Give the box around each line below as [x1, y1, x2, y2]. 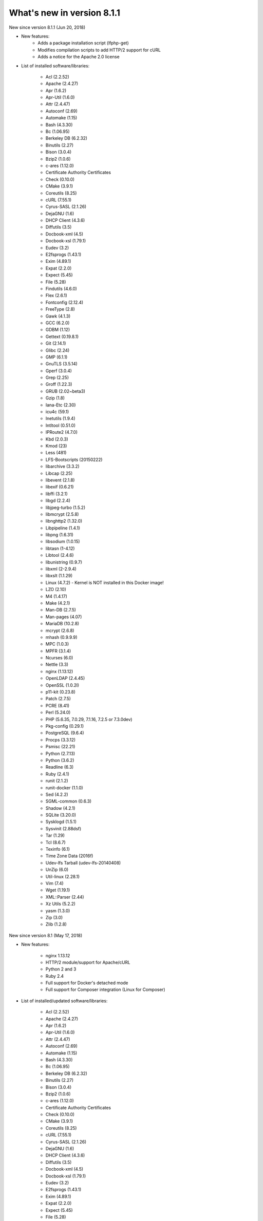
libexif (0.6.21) [45, 484, 74, 490]
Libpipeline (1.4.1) [45, 525, 80, 531]
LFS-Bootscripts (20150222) [45, 457, 103, 463]
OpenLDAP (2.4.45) [45, 675, 85, 681]
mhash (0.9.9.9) [45, 634, 77, 640]
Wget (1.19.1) [45, 887, 70, 893]
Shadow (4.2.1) [45, 805, 75, 811]
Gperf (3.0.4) [45, 368, 72, 374]
